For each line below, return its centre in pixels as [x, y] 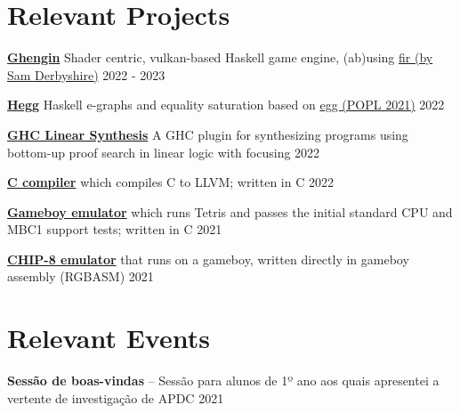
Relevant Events [109, 338]
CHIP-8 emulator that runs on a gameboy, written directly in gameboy [208, 259]
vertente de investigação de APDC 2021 [116, 397]
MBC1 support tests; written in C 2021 [115, 229]
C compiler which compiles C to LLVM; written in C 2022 [170, 182]
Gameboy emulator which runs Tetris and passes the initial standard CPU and [230, 211]
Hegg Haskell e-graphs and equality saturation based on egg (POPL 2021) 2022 [226, 105]
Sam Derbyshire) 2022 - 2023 [86, 74]
